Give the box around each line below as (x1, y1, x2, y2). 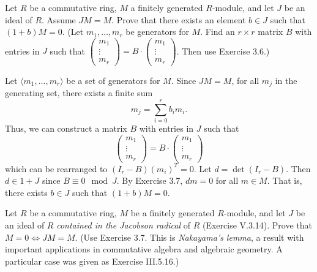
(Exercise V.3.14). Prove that (202, 219, 313, 232)
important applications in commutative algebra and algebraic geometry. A (5, 243, 283, 255)
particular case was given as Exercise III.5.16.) (5, 254, 179, 267)
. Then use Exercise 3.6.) (176, 44, 270, 57)
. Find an (200, 25, 235, 38)
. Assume (42, 13, 76, 26)
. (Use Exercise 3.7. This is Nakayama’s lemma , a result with (75, 230, 304, 243)
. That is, (267, 174, 302, 187)
